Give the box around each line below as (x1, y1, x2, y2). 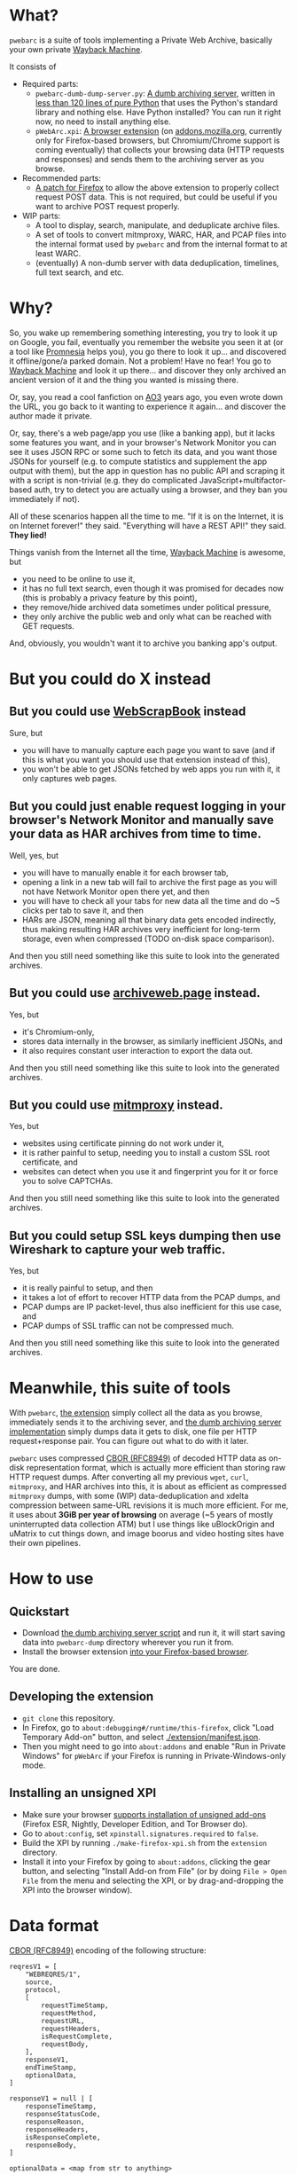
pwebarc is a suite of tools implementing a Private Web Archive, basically (9, 35, 273, 45)
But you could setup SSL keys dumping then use (9, 1228, 282, 1243)
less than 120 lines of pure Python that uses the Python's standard (35, 97, 277, 107)
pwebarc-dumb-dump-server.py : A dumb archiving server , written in (35, 88, 276, 98)
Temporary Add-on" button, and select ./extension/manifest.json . (21, 1731, 262, 1742)
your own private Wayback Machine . (9, 43, 144, 54)
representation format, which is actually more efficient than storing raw (26, 1463, 286, 1473)
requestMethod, (41, 2008, 98, 2018)
